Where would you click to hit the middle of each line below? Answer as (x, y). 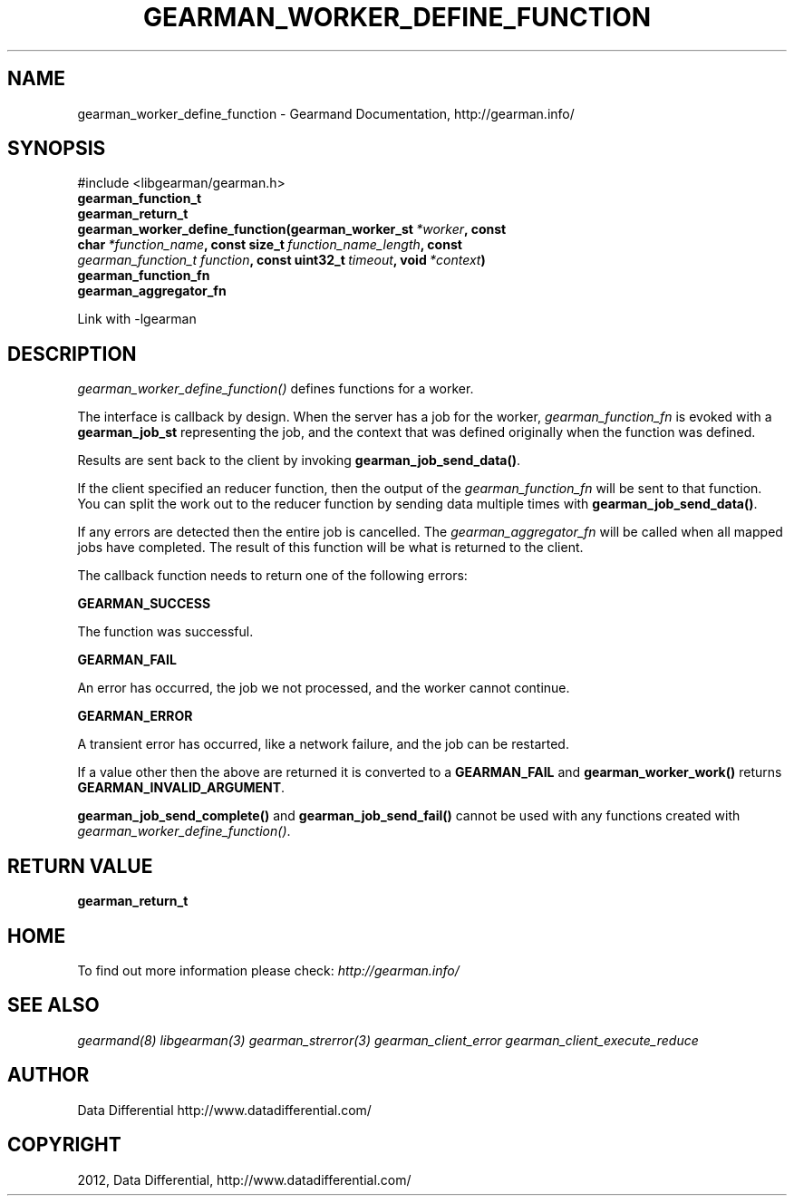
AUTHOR (48, 1075)
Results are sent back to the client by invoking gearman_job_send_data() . (299, 461)
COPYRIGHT (64, 1145)
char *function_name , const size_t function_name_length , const (270, 245)
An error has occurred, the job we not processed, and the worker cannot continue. (324, 688)
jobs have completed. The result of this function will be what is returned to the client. (330, 548)
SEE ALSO (53, 1005)
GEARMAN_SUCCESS (144, 604)
